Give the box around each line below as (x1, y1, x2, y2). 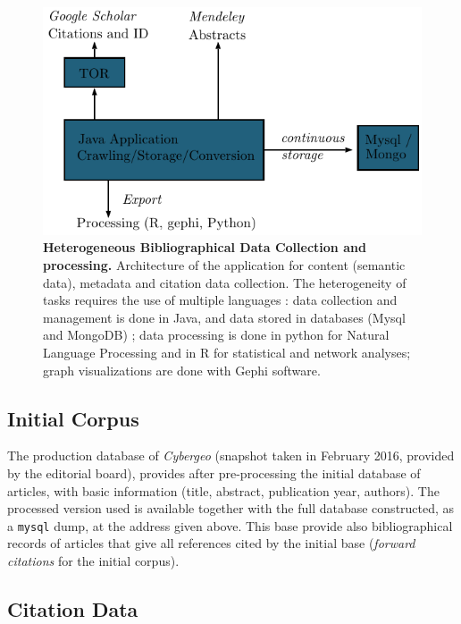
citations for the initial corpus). (7, 552, 180, 569)
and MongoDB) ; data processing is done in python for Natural (43, 325, 390, 344)
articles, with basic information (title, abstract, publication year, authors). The (7, 481, 440, 500)
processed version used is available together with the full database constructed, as (7, 499, 455, 518)
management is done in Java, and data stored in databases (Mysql (43, 308, 406, 326)
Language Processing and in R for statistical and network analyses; (43, 342, 411, 361)
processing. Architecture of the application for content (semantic (43, 256, 406, 274)
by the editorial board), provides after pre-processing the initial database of (7, 463, 421, 482)
